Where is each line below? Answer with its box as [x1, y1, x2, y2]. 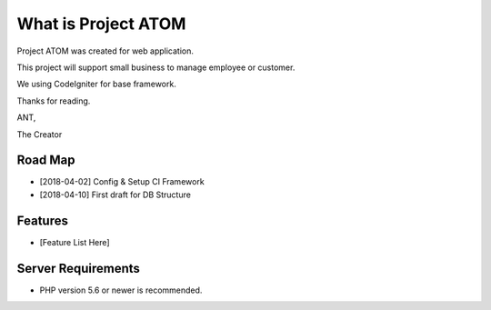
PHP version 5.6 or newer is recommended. [39, 285, 203, 295]
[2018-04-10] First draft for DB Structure [39, 189, 191, 200]
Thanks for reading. [16, 95, 91, 106]
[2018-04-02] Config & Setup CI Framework [39, 176, 205, 187]
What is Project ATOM [16, 14, 186, 34]
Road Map [16, 153, 76, 168]
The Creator [16, 128, 63, 140]
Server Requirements [16, 260, 141, 276]
